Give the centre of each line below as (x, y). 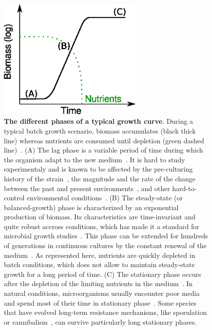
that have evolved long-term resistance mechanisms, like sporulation (106, 312)
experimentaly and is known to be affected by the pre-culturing (98, 169)
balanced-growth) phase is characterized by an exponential (91, 207)
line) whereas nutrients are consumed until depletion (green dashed (104, 140)
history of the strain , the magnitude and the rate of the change (100, 178)
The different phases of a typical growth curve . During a (98, 121)
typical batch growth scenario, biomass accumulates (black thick (100, 130)
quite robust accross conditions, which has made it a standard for (102, 226)
